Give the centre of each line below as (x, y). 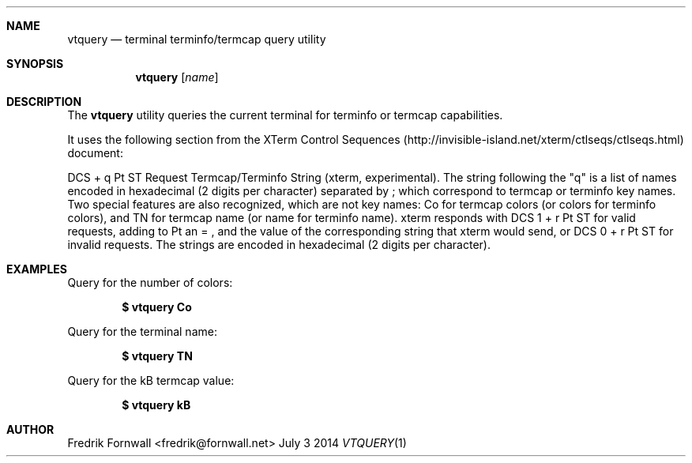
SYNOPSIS (35, 64)
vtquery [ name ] (177, 77)
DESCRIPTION (44, 102)
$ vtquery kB (156, 405)
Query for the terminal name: (142, 331)
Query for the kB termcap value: (151, 380)
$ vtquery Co (157, 307)
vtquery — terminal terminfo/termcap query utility (197, 39)
